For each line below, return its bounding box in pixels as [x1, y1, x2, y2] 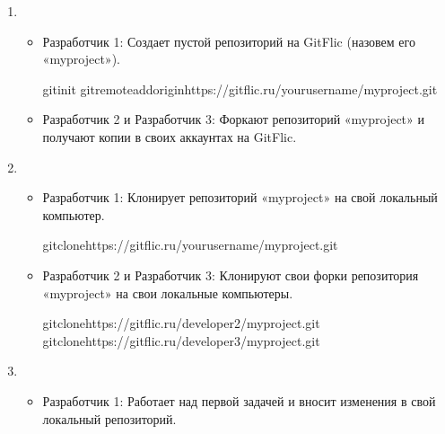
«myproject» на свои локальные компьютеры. [42, 283, 293, 302]
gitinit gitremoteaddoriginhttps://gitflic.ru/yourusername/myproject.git [42, 79, 438, 98]
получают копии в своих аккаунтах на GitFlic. [42, 127, 297, 146]
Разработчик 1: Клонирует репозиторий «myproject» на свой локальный [42, 188, 438, 207]
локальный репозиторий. [42, 409, 177, 428]
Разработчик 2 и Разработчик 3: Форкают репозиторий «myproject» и [42, 110, 424, 128]
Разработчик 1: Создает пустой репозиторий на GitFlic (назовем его [42, 31, 415, 50]
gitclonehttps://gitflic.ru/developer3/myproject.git [42, 331, 320, 350]
